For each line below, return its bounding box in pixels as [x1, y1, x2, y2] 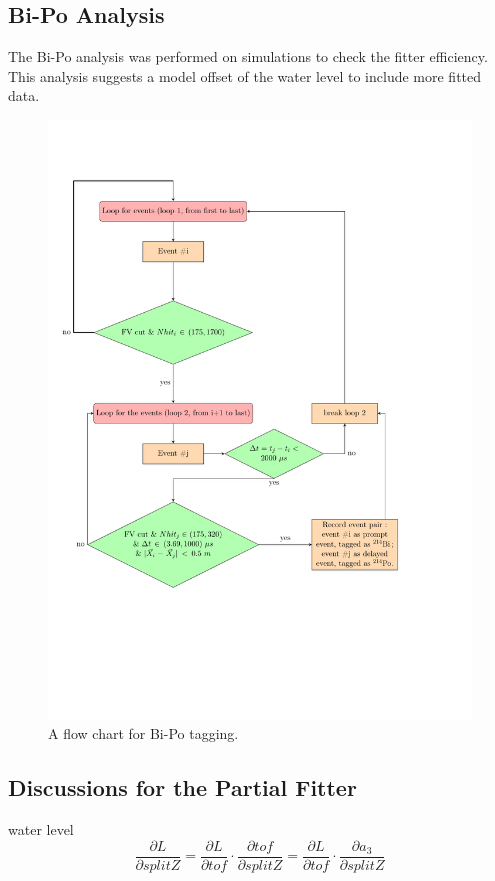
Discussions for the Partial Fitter [8, 772, 357, 803]
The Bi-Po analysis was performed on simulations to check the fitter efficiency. [8, 46, 488, 67]
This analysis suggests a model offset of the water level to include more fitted [8, 65, 482, 86]
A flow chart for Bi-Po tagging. [48, 723, 239, 744]
